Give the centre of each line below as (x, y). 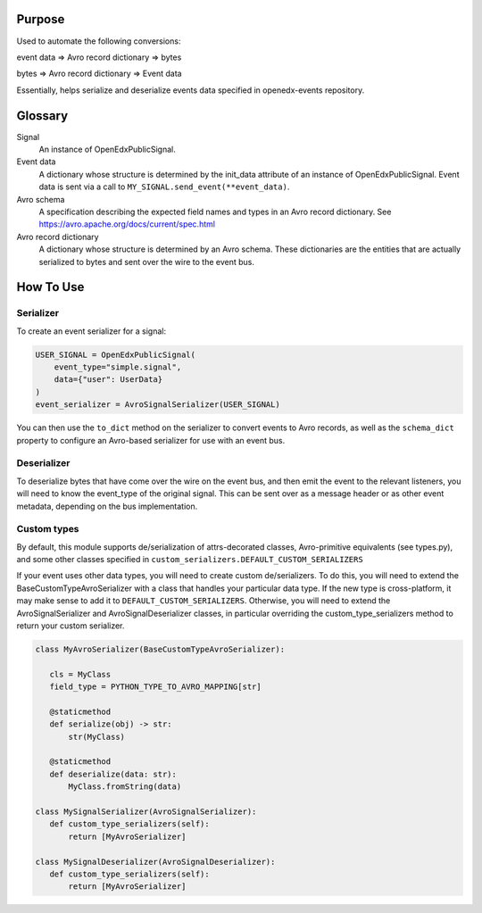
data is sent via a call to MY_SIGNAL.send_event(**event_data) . (164, 187)
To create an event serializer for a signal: (91, 331)
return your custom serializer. (71, 626)
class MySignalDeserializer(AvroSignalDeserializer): (155, 862)
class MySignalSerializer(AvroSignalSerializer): (146, 812)
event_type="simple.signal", (118, 367)
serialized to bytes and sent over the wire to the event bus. (146, 261)
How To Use (50, 287)
